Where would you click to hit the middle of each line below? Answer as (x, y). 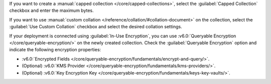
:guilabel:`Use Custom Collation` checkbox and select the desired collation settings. (96, 27)
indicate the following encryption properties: (55, 50)
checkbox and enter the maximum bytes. (51, 10)
